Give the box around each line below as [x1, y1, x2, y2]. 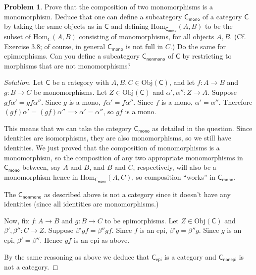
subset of [4, 31, 31, 42]
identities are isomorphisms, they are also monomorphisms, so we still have [4, 133, 231, 143]
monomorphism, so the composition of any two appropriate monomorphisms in [4, 152, 243, 162]
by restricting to [182, 51, 232, 61]
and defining [111, 21, 149, 31]
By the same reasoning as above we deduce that [4, 251, 150, 262]
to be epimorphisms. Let [104, 215, 179, 225]
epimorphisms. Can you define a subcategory [4, 51, 140, 61]
